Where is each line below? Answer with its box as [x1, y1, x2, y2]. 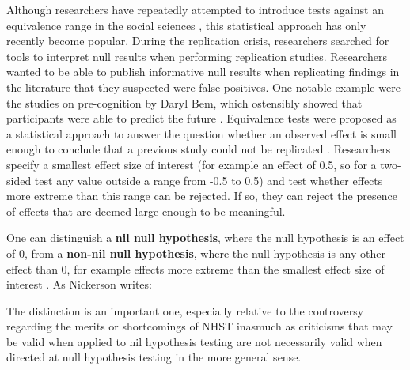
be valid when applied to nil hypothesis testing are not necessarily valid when [6, 333, 382, 349]
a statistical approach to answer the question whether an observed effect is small [6, 125, 397, 142]
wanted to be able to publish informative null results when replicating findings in [6, 63, 400, 80]
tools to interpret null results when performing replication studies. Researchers [6, 47, 387, 64]
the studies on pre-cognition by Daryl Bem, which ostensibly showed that [6, 94, 363, 111]
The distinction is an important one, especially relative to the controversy [6, 302, 364, 319]
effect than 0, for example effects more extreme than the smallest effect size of [6, 260, 385, 277]
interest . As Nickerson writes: [6, 276, 152, 293]
